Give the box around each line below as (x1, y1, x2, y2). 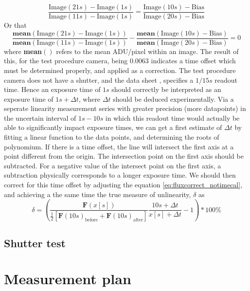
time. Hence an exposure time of (4, 84, 101, 94)
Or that (4, 20, 27, 30)
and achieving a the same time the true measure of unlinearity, (4, 189, 191, 199)
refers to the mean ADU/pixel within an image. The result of (56, 46, 239, 56)
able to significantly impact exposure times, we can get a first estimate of (4, 122, 222, 132)
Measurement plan (4, 269, 131, 289)
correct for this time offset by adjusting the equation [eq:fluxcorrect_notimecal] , (4, 180, 243, 190)
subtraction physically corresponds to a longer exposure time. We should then (4, 170, 236, 180)
